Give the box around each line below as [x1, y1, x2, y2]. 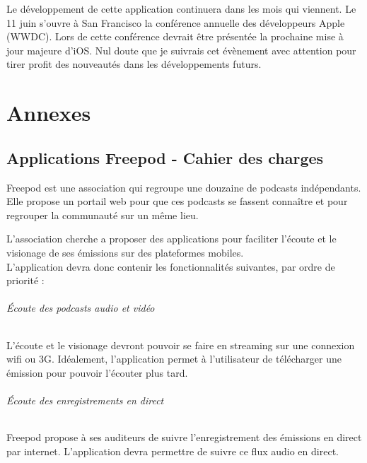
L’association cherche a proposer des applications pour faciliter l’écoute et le [6, 231, 337, 246]
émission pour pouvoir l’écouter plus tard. [6, 365, 188, 380]
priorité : [6, 273, 45, 288]
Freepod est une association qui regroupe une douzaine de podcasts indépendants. [6, 180, 361, 194]
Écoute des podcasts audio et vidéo [6, 300, 155, 315]
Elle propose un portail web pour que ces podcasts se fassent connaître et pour [6, 194, 348, 209]
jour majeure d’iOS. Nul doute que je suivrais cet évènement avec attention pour [6, 42, 356, 57]
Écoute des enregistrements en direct [6, 392, 164, 407]
